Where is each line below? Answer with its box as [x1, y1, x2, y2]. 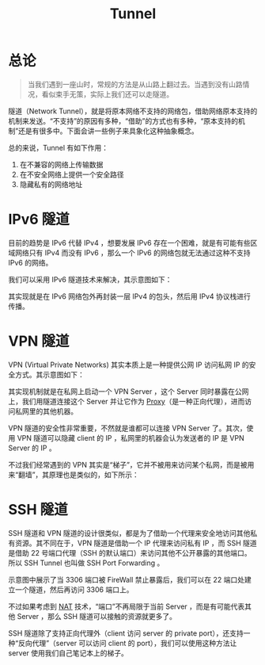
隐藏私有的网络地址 [19, 179, 83, 189]
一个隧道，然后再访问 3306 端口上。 [14, 584, 134, 594]
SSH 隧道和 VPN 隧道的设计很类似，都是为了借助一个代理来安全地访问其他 [8, 528, 251, 537]
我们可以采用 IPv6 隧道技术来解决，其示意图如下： [8, 274, 172, 284]
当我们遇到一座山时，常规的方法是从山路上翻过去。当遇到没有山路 [27, 79, 243, 89]
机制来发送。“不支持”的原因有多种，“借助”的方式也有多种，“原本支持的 [8, 116, 239, 125]
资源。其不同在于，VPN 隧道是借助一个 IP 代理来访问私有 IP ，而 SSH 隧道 [14, 538, 257, 548]
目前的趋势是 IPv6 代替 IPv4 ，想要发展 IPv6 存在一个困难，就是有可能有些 [8, 238, 251, 247]
